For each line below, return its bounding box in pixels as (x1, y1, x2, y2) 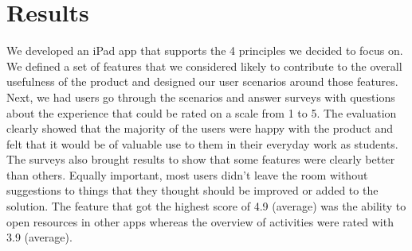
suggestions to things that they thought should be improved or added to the (6, 182, 379, 199)
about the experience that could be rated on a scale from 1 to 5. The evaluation (6, 104, 397, 121)
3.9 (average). (6, 229, 73, 245)
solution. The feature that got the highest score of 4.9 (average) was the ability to (6, 198, 406, 214)
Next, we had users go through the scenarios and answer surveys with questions (6, 88, 395, 105)
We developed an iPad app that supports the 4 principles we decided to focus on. (6, 42, 403, 59)
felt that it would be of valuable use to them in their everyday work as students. (6, 135, 398, 152)
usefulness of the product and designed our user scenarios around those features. (6, 73, 398, 90)
